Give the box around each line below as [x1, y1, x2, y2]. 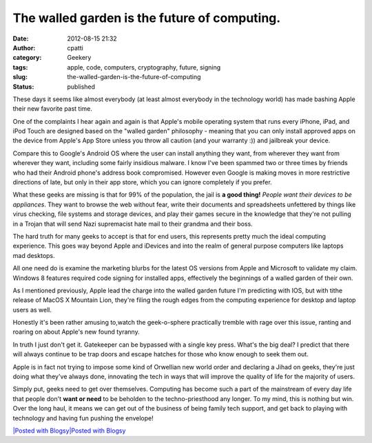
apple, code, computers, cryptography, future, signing [67, 63, 221, 72]
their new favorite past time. [12, 105, 93, 113]
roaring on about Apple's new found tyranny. [12, 327, 141, 336]
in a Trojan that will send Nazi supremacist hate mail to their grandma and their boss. [12, 219, 253, 228]
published [67, 83, 96, 91]
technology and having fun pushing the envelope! [12, 413, 154, 422]
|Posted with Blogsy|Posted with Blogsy [12, 426, 126, 435]
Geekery [67, 54, 92, 62]
